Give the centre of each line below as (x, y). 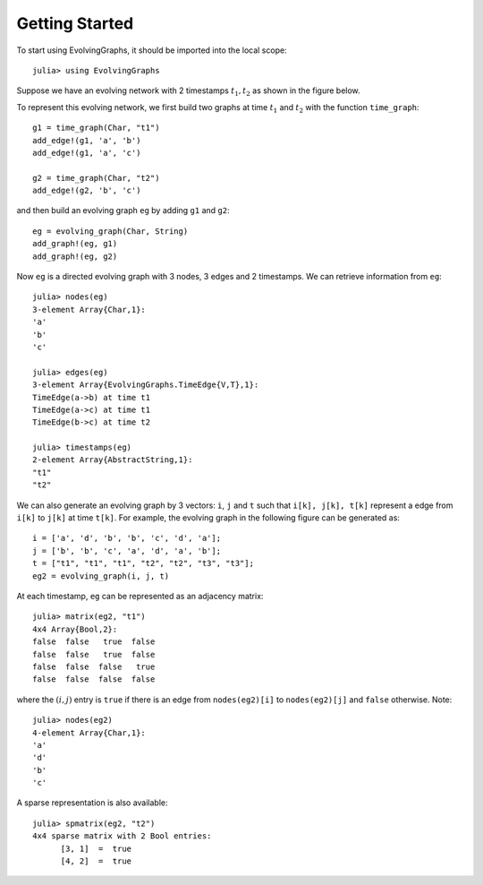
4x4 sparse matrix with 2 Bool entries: (122, 836)
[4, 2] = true (96, 861)
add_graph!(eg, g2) (75, 256)
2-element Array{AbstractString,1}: (113, 460)
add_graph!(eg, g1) (75, 244)
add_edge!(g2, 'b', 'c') (87, 191)
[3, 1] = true (96, 848)
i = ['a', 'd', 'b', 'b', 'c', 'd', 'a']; (127, 538)
